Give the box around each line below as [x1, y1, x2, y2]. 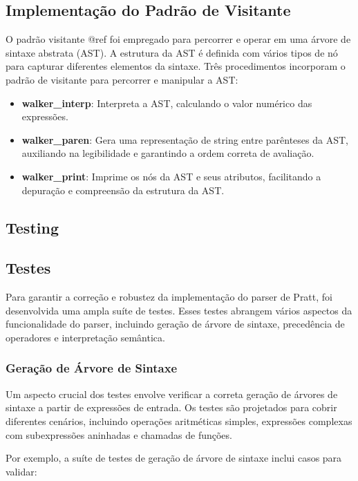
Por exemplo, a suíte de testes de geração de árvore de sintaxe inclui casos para [6, 451, 342, 465]
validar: [6, 464, 37, 478]
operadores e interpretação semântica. [6, 330, 165, 344]
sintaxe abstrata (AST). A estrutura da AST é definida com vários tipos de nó [6, 45, 338, 59]
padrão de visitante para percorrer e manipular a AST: [6, 72, 238, 86]
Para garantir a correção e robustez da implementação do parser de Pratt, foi [6, 290, 332, 304]
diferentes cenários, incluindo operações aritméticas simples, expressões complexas [6, 413, 352, 428]
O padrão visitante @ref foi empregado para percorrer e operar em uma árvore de [6, 32, 351, 46]
